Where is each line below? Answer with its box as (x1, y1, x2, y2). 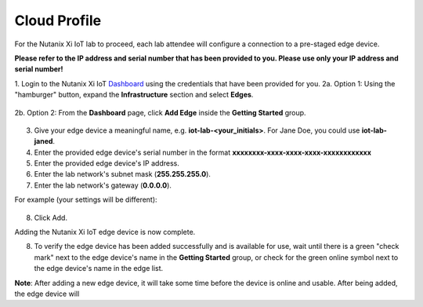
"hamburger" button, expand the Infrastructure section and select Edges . (14, 90, 254, 100)
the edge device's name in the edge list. (34, 264, 164, 273)
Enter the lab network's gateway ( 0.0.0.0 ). (34, 181, 172, 190)
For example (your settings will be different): (14, 195, 157, 204)
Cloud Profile (14, 12, 102, 29)
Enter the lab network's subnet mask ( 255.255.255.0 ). (34, 170, 211, 179)
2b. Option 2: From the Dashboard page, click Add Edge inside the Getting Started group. (14, 108, 306, 117)
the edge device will (14, 289, 80, 298)
